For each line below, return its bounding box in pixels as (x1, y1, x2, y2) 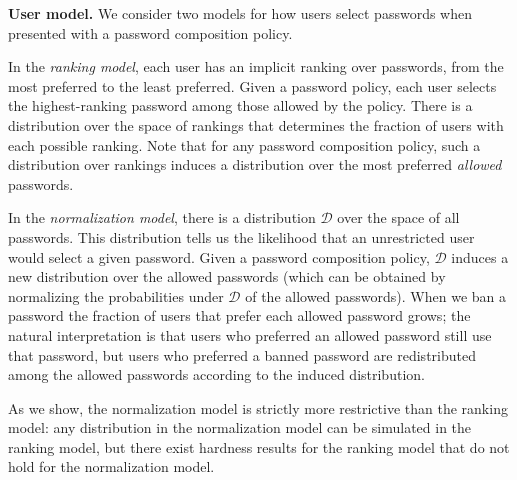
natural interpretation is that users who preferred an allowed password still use (8, 324, 492, 345)
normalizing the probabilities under (8, 285, 224, 306)
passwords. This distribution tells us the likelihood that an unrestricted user (8, 226, 475, 247)
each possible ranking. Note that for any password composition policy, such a (8, 134, 481, 155)
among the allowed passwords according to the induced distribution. (8, 364, 425, 385)
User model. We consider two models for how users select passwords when (8, 3, 472, 23)
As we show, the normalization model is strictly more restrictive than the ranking (8, 397, 508, 418)
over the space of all (337, 207, 460, 228)
